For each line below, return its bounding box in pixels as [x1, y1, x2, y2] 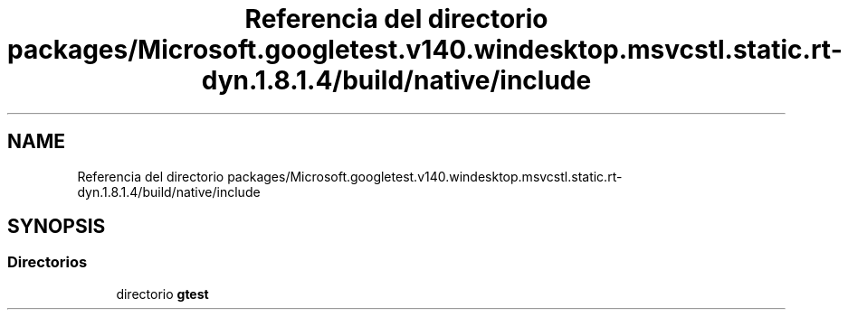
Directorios [7, 253, 88, 272]
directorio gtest [116, 285, 209, 302]
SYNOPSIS [7, 215, 106, 238]
